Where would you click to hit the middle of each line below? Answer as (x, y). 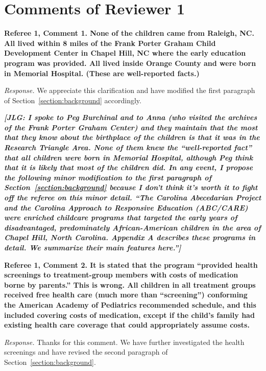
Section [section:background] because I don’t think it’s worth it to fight (131, 187)
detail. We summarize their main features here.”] (93, 247)
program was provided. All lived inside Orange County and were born (130, 63)
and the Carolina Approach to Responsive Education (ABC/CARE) (126, 207)
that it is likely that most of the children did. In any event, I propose (129, 167)
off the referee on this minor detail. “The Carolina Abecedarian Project (133, 198)
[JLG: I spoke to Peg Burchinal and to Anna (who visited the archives (131, 117)
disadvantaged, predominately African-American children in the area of (132, 227)
